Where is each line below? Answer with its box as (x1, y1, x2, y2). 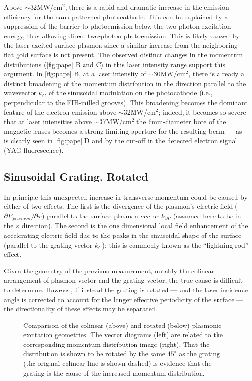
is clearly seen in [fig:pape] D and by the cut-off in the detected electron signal (4, 135, 237, 145)
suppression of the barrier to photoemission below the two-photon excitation (4, 21, 231, 31)
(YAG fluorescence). (4, 145, 64, 155)
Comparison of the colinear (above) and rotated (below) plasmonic (23, 320, 222, 330)
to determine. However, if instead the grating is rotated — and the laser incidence (4, 284, 248, 294)
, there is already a (188, 69, 245, 79)
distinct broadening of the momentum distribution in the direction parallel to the (4, 78, 246, 88)
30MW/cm (153, 69, 186, 79)
